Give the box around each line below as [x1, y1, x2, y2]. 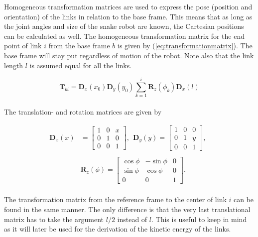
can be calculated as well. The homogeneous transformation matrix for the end [4, 30, 245, 41]
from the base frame [48, 40, 110, 51]
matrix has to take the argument [4, 214, 104, 224]
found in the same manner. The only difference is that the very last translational [4, 204, 251, 214]
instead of [117, 214, 147, 224]
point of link [4, 40, 42, 51]
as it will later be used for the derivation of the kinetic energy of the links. [4, 224, 231, 234]
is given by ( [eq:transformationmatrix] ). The [118, 40, 253, 51]
